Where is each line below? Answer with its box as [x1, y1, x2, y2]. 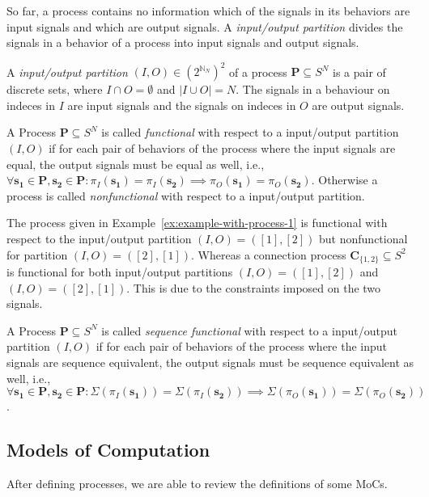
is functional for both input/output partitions [6, 263, 233, 280]
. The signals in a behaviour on [236, 81, 390, 98]
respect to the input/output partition [6, 230, 192, 247]
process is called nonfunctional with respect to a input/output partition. [6, 187, 365, 204]
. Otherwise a [311, 171, 378, 188]
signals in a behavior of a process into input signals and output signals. [6, 34, 359, 51]
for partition [6, 246, 68, 263]
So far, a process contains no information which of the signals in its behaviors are [6, 2, 410, 19]
